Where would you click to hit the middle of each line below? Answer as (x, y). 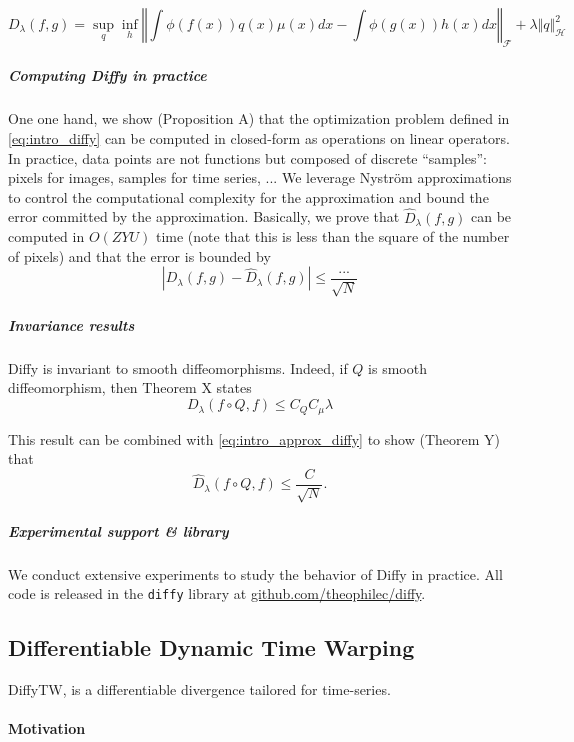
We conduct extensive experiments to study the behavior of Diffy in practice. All (255, 573)
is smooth (397, 367)
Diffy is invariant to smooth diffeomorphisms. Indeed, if (178, 367)
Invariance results (71, 324)
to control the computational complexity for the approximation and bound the (248, 196)
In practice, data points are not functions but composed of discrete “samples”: (247, 157)
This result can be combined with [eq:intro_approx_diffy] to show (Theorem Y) (254, 438)
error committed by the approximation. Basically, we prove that (204, 216)
